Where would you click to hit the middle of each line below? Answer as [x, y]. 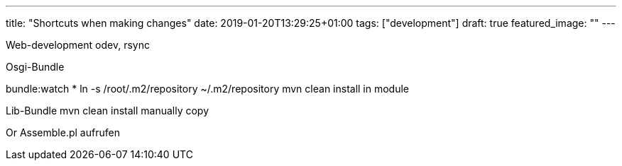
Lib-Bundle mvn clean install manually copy [108, 111]
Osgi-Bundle [35, 67]
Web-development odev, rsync [78, 45]
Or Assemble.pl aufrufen [63, 132]
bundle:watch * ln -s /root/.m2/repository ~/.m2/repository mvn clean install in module [208, 89]
